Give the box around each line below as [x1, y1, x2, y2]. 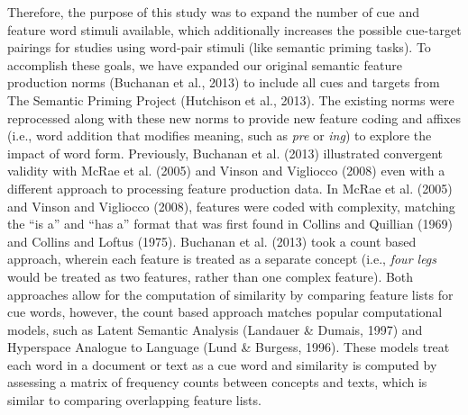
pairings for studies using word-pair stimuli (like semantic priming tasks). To [7, 38, 431, 57]
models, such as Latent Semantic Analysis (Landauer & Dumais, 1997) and [7, 320, 423, 338]
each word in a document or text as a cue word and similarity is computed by [7, 355, 437, 374]
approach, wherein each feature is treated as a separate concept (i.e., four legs [7, 249, 437, 268]
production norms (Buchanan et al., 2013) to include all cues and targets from [7, 73, 440, 92]
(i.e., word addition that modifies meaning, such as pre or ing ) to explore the [7, 126, 432, 145]
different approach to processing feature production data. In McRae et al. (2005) [7, 178, 453, 197]
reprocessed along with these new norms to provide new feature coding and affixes [7, 108, 461, 127]
